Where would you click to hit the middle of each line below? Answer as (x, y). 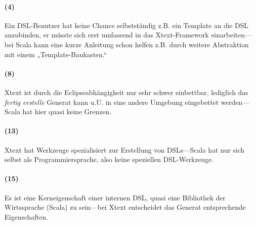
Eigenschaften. (26, 216)
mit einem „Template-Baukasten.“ (56, 54)
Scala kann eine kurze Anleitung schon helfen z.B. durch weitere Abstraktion (132, 44)
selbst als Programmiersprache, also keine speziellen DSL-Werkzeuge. (109, 159)
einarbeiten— (232, 35)
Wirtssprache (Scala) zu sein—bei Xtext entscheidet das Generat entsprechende (125, 207)
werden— (235, 102)
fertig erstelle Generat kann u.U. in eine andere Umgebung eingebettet (112, 102)
